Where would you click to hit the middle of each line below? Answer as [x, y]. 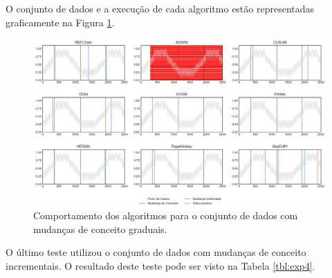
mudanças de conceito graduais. [100, 229]
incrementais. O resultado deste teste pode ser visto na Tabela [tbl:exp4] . [160, 265]
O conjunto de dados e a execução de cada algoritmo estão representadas [160, 8]
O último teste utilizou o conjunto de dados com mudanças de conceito [156, 252]
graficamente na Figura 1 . [60, 22]
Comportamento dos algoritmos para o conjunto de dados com [166, 215]
